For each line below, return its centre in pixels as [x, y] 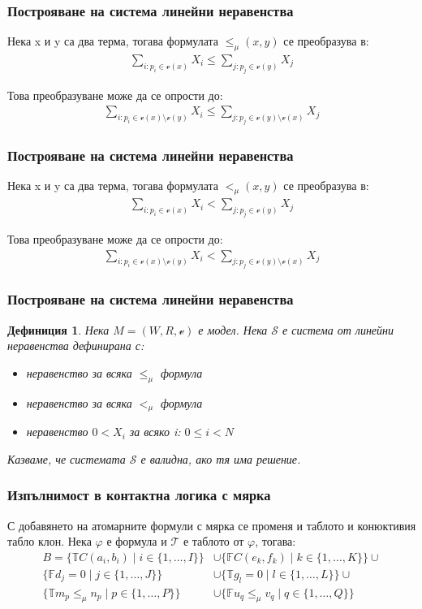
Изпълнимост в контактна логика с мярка [139, 495]
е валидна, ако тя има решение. [221, 458]
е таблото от [213, 541]
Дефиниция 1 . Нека [58, 329]
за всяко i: [155, 432]
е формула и [137, 541]
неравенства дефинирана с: [76, 346]
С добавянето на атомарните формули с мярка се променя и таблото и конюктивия [212, 525]
